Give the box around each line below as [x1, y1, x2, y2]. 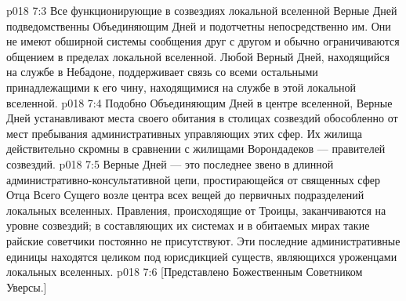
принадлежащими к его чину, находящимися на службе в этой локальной [6, 78, 357, 95]
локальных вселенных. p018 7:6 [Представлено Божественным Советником [6, 263, 363, 280]
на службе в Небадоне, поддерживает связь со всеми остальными [6, 63, 318, 80]
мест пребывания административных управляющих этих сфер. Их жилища [6, 125, 363, 141]
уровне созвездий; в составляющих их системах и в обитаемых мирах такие [6, 217, 370, 234]
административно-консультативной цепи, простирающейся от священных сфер [6, 171, 381, 187]
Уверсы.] [6, 278, 47, 295]
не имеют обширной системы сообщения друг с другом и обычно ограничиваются [6, 33, 400, 49]
